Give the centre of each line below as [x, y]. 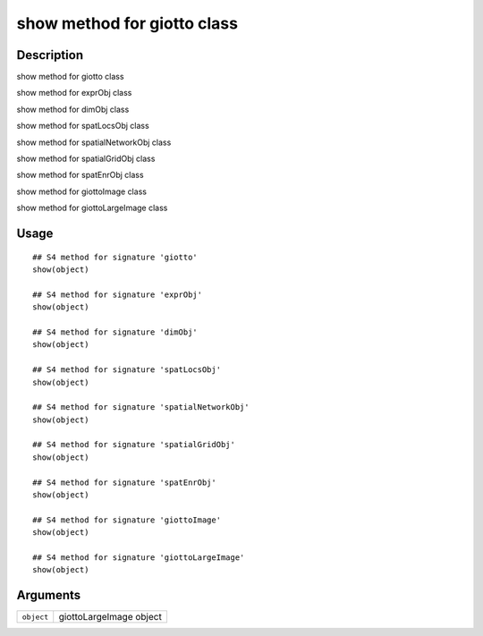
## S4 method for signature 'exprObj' [118, 294]
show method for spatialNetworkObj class [94, 142]
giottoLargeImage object [110, 617]
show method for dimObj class [73, 109]
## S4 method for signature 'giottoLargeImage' [139, 557]
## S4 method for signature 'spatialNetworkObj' [141, 407]
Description [50, 55]
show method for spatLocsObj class [83, 126]
